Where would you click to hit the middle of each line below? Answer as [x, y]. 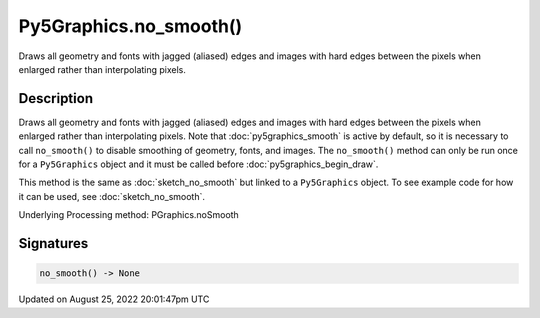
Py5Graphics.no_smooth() [130, 26]
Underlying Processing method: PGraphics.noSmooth [128, 215]
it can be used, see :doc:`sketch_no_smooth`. [111, 196]
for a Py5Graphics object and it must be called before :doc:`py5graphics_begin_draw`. [198, 164]
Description [56, 98]
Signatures [53, 243]
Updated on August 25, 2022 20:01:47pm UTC [114, 299]
